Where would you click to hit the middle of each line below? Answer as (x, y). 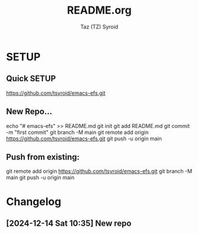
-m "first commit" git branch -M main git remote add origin (77, 132)
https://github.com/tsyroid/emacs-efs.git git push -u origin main (84, 138)
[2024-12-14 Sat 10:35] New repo (69, 223)
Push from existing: (43, 157)
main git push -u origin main (40, 178)
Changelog (34, 201)
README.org (99, 10)
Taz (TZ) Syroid (99, 27)
